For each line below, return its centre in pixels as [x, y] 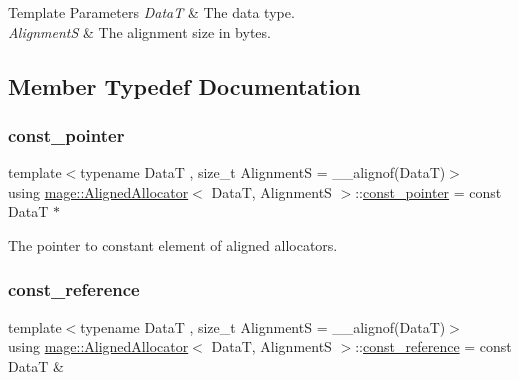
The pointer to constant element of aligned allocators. [173, 244]
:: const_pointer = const [428, 191]
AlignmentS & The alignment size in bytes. [139, 31]
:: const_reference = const [433, 346]
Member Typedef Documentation [184, 85]
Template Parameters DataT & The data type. [151, 12]
